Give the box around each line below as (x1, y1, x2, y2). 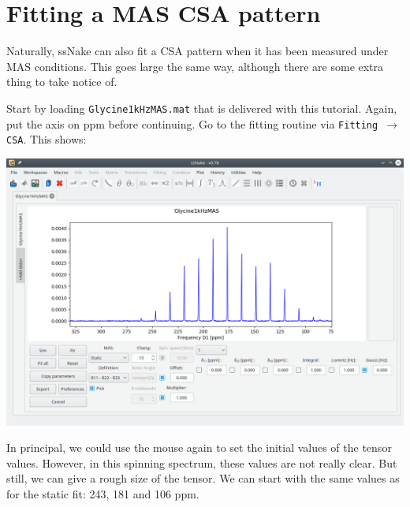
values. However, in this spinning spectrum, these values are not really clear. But (6, 454, 397, 471)
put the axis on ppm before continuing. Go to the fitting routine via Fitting (6, 115, 378, 132)
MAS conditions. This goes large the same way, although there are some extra (6, 58, 384, 74)
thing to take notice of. (6, 73, 117, 90)
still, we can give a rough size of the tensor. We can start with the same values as (6, 470, 400, 486)
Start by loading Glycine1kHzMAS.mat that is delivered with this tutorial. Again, (6, 99, 397, 116)
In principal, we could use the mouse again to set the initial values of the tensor (6, 439, 392, 456)
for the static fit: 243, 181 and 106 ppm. (6, 485, 199, 501)
